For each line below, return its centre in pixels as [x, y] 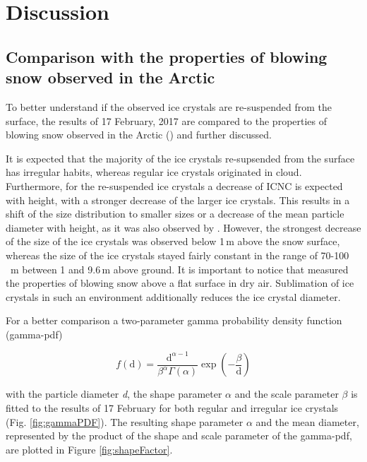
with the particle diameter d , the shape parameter [114, 394]
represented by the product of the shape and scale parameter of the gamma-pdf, [179, 436]
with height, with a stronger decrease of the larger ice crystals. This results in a [178, 200]
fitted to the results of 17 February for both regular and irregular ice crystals [172, 408]
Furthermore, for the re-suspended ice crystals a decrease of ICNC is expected [174, 185]
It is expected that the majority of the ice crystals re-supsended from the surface [180, 158]
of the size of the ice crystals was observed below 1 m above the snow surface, [173, 241]
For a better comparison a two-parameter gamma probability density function [174, 320]
